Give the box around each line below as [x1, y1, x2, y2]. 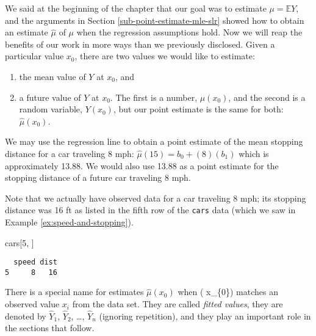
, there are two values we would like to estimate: [74, 49, 255, 62]
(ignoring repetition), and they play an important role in [99, 309, 311, 322]
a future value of [19, 90, 81, 103]
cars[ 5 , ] [5, 236, 34, 249]
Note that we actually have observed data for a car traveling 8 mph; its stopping [5, 191, 306, 204]
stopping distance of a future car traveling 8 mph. [5, 171, 191, 184]
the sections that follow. [5, 321, 95, 334]
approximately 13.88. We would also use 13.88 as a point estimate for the [5, 159, 279, 172]
